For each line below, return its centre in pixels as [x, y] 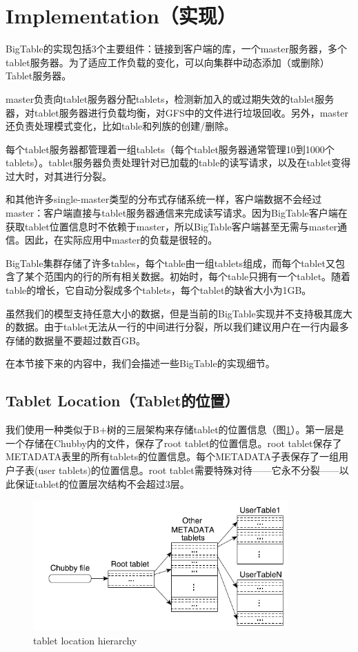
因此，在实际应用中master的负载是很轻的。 [121, 240]
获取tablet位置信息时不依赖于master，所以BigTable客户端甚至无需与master [172, 226]
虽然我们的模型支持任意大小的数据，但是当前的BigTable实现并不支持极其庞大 [179, 313]
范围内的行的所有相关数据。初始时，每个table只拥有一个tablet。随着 [197, 276]
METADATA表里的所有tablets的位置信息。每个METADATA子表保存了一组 [172, 456]
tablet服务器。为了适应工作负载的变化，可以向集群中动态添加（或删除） [168, 62]
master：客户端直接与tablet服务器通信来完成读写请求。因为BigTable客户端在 [177, 213]
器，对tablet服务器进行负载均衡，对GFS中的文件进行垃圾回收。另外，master [177, 112]
